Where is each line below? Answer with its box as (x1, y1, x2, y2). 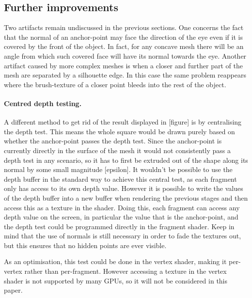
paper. (4, 285, 23, 295)
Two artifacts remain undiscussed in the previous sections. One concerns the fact (4, 22, 244, 32)
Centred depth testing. (4, 98, 82, 108)
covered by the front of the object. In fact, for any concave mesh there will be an (4, 41, 244, 51)
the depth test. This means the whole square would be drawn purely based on (4, 126, 235, 136)
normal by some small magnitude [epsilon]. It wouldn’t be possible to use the (4, 164, 233, 174)
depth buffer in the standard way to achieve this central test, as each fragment (4, 173, 237, 184)
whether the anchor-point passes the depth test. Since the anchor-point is (4, 136, 222, 146)
